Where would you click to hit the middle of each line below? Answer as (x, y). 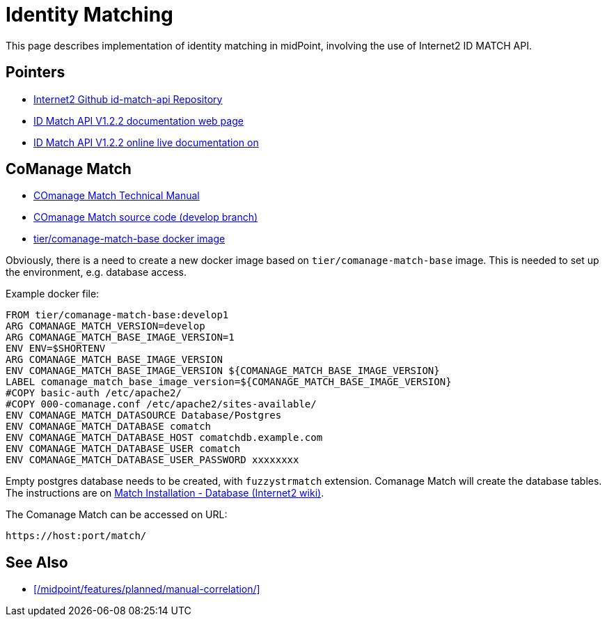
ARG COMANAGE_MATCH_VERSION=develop (105, 326)
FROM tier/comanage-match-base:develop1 (117, 315)
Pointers (36, 72)
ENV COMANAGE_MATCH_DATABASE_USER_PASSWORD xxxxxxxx (152, 460)
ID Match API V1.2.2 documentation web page (139, 120)
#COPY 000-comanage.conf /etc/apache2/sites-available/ (161, 404)
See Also (37, 562)
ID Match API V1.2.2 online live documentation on (146, 142)
